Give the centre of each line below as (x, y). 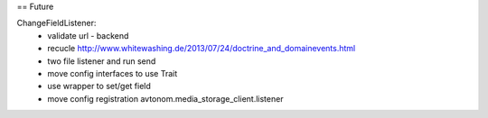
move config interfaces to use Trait (113, 73)
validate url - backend (88, 35)
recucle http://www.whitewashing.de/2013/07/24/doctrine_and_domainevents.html (202, 49)
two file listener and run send (102, 61)
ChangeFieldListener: (56, 23)
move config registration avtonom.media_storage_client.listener (165, 98)
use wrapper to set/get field (99, 86)
